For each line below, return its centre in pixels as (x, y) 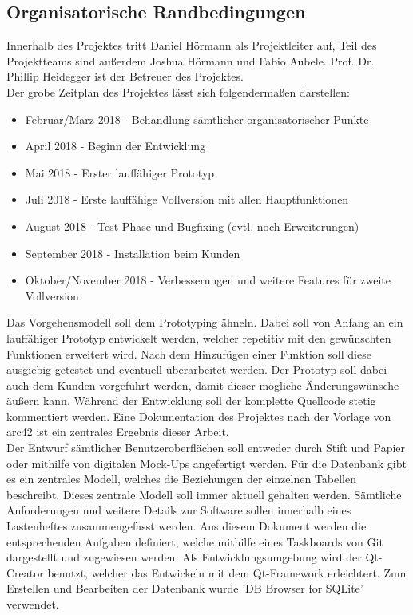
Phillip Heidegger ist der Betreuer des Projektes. (125, 76)
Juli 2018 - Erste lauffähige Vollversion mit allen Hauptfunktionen (187, 199)
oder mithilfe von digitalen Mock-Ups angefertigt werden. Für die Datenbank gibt (206, 463)
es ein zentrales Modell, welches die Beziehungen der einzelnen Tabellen (181, 479)
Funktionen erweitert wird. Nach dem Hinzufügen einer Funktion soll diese (189, 353)
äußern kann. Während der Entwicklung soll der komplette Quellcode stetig (191, 401)
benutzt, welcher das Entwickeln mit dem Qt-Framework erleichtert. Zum (227, 572)
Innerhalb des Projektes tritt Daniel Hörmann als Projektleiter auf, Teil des (192, 45)
